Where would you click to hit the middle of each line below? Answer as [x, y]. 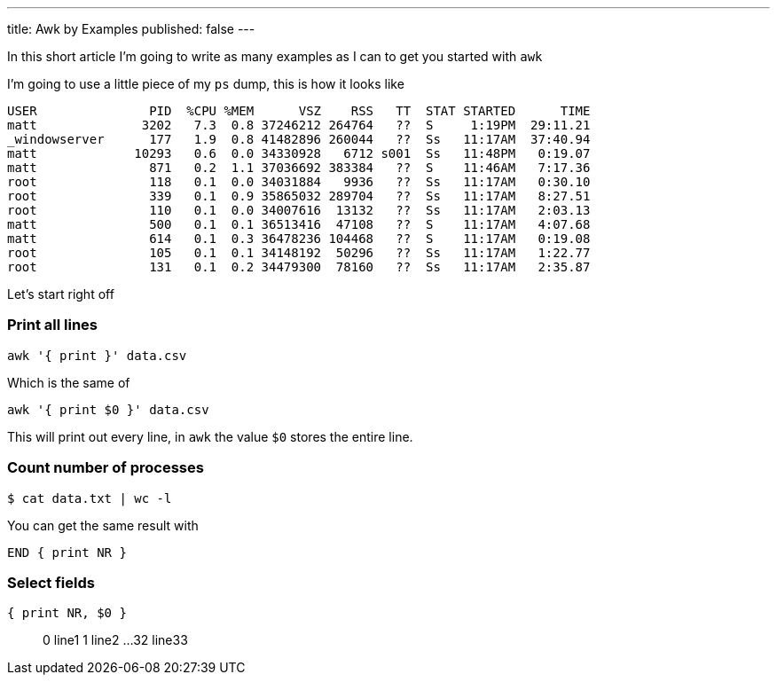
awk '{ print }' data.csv [97, 355]
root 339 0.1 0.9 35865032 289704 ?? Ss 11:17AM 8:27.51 [299, 196]
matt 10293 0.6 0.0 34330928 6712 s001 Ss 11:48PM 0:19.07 [299, 153]
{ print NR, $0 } [67, 613]
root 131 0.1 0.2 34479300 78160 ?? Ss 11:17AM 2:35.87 [299, 267]
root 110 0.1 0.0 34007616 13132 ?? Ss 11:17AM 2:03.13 [299, 210]
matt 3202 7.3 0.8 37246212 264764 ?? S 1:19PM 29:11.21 [299, 125]
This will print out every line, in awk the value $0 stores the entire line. [210, 436]
